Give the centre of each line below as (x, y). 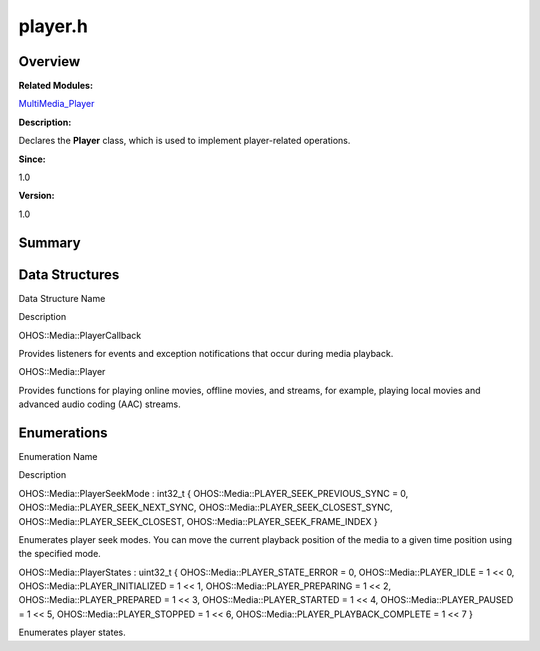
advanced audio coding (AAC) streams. (99, 404)
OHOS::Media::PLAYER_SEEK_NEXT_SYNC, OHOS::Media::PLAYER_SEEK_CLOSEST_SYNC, (206, 507)
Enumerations (63, 432)
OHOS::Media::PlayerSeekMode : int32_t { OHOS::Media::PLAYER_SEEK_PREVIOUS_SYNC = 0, (213, 493)
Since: (32, 159)
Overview (49, 61)
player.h (53, 26)
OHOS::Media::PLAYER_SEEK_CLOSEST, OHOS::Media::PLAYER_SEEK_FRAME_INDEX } (198, 521)
